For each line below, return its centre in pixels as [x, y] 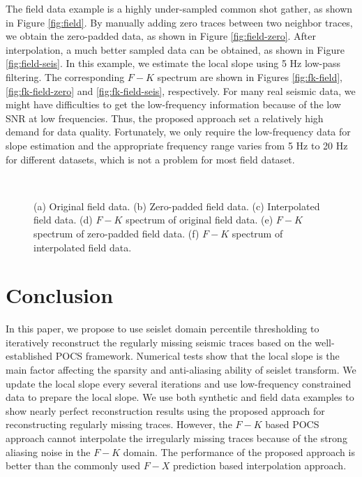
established [29, 356]
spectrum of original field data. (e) [199, 220]
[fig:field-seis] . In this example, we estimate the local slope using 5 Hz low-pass [173, 63]
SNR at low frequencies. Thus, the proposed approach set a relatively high [165, 118]
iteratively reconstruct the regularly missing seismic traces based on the [159, 342]
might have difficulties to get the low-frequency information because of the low [173, 104]
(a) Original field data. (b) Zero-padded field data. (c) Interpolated [177, 206]
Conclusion [60, 295]
